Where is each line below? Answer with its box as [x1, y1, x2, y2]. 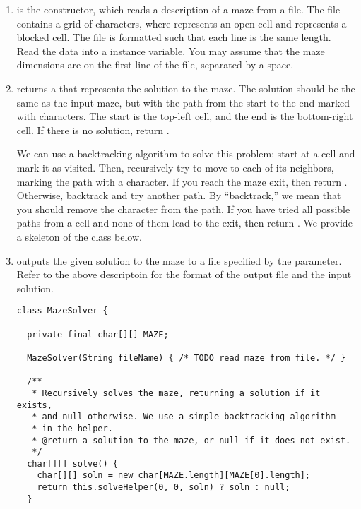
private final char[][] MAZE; [27, 329, 169, 340]
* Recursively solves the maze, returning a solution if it [32, 388, 321, 398]
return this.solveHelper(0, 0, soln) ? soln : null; [37, 482, 290, 493]
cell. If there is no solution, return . [16, 122, 170, 137]
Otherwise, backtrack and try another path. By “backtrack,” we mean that [16, 188, 341, 203]
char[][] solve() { [27, 458, 118, 469]
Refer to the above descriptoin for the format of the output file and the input [16, 267, 352, 282]
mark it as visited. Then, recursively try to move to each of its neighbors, [16, 160, 334, 174]
